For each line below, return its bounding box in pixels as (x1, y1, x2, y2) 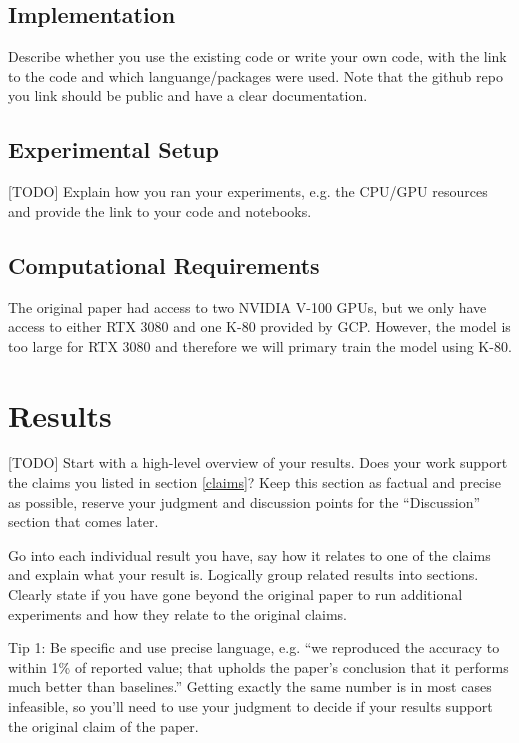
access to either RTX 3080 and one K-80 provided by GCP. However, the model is (8, 316, 511, 337)
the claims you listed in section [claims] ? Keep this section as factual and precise (8, 472, 501, 493)
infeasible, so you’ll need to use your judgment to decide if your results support (8, 696, 493, 717)
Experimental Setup (8, 134, 219, 165)
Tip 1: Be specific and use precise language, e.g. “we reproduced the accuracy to (8, 637, 500, 658)
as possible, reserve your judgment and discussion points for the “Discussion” (8, 491, 481, 512)
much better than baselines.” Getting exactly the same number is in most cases (8, 676, 492, 697)
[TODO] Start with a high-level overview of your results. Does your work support (8, 452, 508, 473)
